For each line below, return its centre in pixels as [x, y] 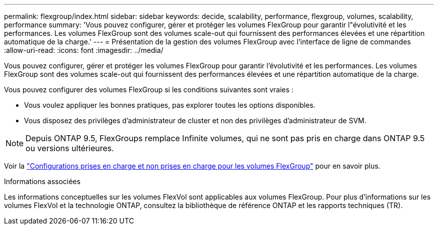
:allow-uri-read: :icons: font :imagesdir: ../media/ [84, 50]
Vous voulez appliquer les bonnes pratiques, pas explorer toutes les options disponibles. [170, 105]
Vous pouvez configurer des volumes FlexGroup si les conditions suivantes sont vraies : [149, 90]
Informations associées [42, 181]
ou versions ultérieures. [70, 148]
